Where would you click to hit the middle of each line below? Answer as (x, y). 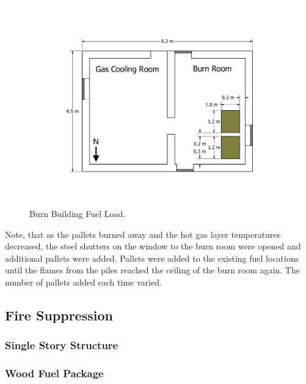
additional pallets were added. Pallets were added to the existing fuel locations (152, 258)
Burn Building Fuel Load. (78, 214)
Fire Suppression (59, 315)
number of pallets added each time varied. (83, 282)
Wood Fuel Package (54, 373)
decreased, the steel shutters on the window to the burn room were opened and (153, 246)
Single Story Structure (62, 345)
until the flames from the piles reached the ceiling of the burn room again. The (152, 270)
